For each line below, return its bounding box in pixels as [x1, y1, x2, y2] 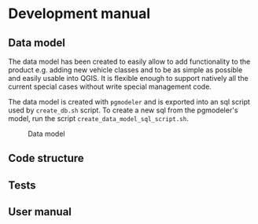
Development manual [8, 5, 151, 23]
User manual [8, 205, 72, 218]
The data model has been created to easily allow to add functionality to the [8, 57, 251, 66]
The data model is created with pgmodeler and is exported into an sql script [8, 97, 250, 106]
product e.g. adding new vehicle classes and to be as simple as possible [8, 65, 243, 75]
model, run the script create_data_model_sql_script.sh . [8, 114, 189, 123]
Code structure [8, 152, 84, 165]
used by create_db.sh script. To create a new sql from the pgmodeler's [8, 105, 238, 115]
